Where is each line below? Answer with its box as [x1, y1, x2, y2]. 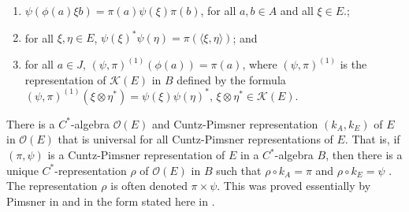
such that [216, 162, 262, 178]
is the [340, 56, 367, 73]
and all [280, 2, 314, 18]
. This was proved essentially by [217, 177, 371, 194]
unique [6, 162, 39, 178]
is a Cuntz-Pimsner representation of [47, 147, 225, 162]
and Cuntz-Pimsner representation [151, 115, 318, 132]
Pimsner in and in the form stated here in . [6, 192, 215, 209]
